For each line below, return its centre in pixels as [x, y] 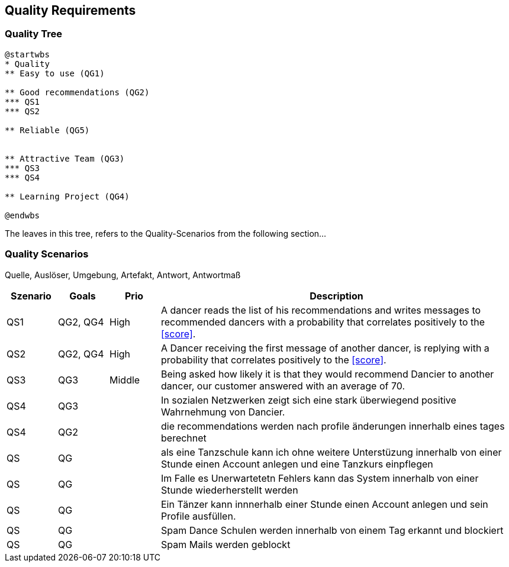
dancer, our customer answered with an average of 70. [283, 386]
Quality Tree [34, 34]
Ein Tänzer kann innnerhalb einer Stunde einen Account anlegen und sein [325, 504]
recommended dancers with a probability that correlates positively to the [323, 322]
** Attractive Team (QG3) [65, 158]
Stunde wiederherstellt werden [230, 490]
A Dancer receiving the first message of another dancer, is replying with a [325, 348]
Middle [125, 380]
